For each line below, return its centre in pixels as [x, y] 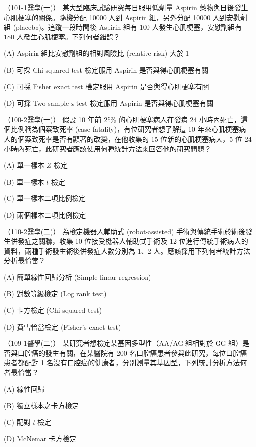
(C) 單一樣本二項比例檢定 [45, 198]
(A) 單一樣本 [24, 165]
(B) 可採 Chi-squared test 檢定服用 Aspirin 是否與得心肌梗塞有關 [106, 69]
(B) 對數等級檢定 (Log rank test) [55, 293]
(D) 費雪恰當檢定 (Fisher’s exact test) [63, 326]
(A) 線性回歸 [24, 389]
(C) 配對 [17, 422]
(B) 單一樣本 [24, 181]
